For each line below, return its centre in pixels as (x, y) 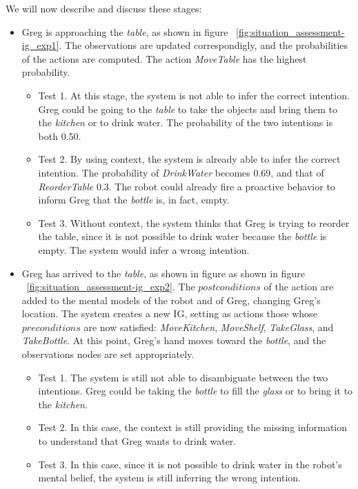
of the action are (299, 287)
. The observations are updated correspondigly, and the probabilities (203, 45)
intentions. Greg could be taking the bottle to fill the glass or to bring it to (196, 391)
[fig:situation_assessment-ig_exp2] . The (111, 287)
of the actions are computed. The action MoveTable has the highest (164, 58)
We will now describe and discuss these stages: (104, 8)
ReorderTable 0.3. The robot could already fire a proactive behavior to (187, 186)
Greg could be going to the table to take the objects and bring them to (188, 109)
